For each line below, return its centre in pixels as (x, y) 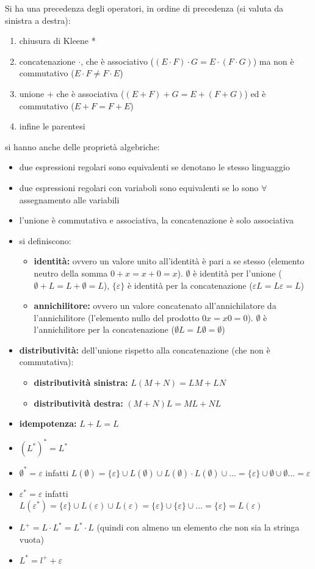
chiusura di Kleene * (57, 41)
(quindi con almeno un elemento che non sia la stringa (198, 527)
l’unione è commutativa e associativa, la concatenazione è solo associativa (156, 220)
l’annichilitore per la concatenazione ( (104, 329)
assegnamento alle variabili (69, 199)
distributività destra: (78, 403)
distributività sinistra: (81, 382)
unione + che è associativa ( (72, 93)
